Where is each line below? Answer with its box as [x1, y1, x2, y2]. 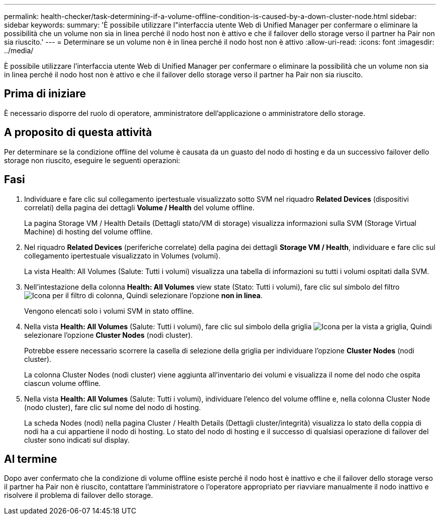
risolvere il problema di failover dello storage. [4, 491, 153, 500]
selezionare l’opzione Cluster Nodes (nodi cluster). [24, 330, 193, 339]
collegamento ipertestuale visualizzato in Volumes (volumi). [24, 251, 221, 260]
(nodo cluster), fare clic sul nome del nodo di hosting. [24, 403, 201, 412]
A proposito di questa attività [4, 126, 152, 139]
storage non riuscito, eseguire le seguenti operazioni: [4, 156, 180, 165]
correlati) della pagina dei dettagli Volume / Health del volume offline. [24, 203, 255, 212]
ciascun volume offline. [24, 378, 101, 387]
